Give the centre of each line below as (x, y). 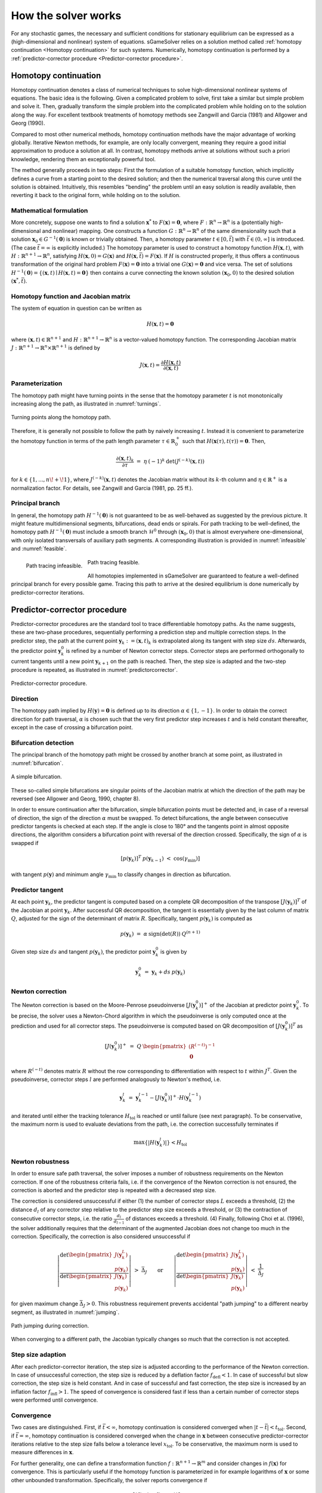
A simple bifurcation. (36, 777)
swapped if (25, 843)
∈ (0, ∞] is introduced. (278, 239)
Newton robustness (40, 1162)
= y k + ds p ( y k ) (165, 973)
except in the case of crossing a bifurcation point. (72, 727)
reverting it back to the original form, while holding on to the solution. (96, 195)
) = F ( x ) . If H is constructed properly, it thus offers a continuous (220, 256)
